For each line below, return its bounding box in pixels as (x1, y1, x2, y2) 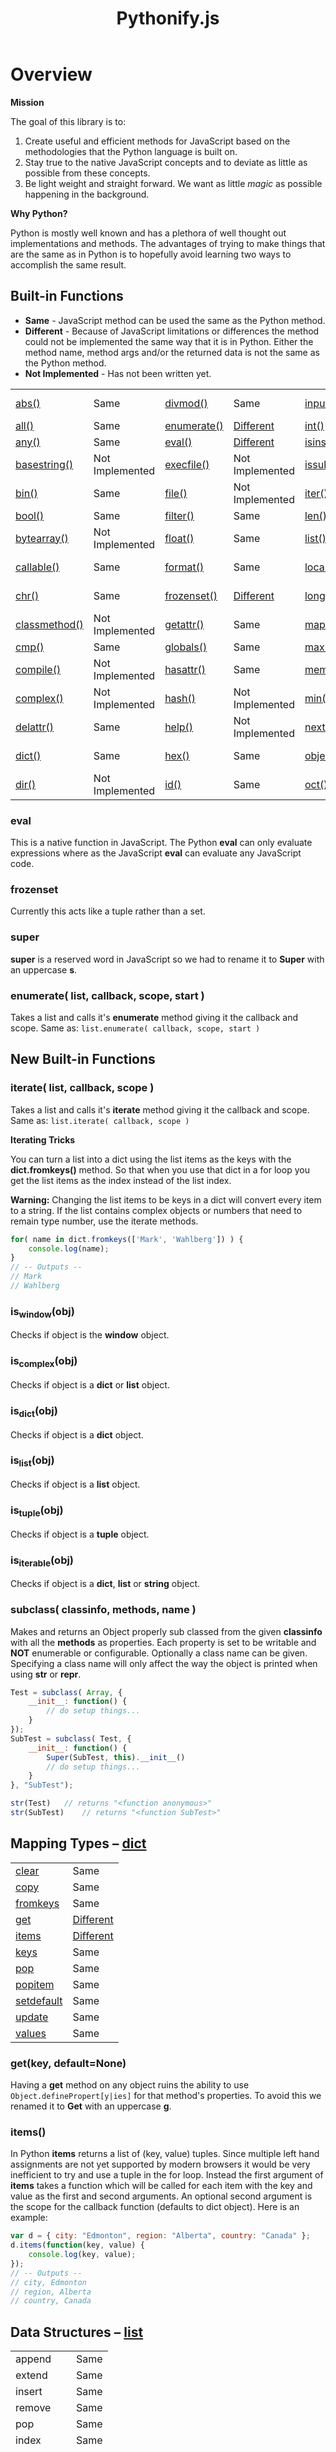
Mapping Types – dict (10, 1835, 147, 1852)
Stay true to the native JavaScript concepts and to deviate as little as (24, 156, 308, 168)
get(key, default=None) (10, 2056, 127, 2070)
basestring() (15, 457, 74, 471)
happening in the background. (24, 188, 150, 200)
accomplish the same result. (10, 258, 127, 271)
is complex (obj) (10, 1354, 78, 1370)
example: (10, 2212, 48, 2224)
